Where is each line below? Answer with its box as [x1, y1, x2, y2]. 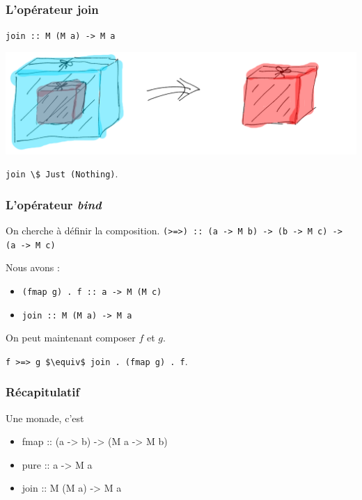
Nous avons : [6, 260, 60, 275]
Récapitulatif [6, 383, 80, 401]
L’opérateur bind [6, 195, 102, 213]
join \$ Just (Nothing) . [6, 166, 118, 181]
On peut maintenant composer [6, 330, 136, 345]
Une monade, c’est [6, 410, 84, 425]
